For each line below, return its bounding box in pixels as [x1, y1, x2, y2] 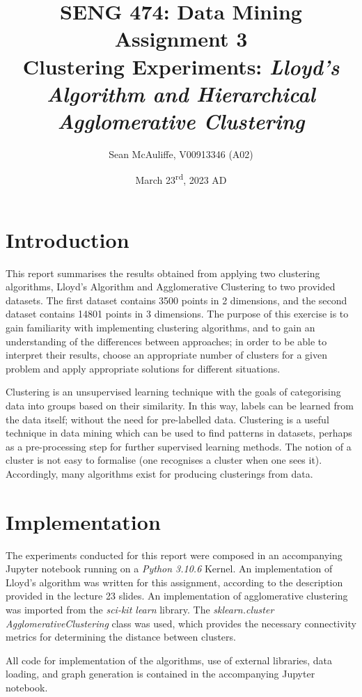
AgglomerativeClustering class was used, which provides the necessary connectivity [6, 616, 356, 630]
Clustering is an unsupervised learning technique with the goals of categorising [6, 384, 341, 399]
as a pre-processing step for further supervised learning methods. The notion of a [6, 439, 352, 453]
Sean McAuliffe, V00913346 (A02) [109, 146, 253, 161]
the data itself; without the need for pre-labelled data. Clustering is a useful [6, 412, 329, 426]
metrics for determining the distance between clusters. [6, 629, 236, 644]
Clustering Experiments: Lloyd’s [22, 52, 340, 81]
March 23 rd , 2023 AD [135, 171, 227, 187]
